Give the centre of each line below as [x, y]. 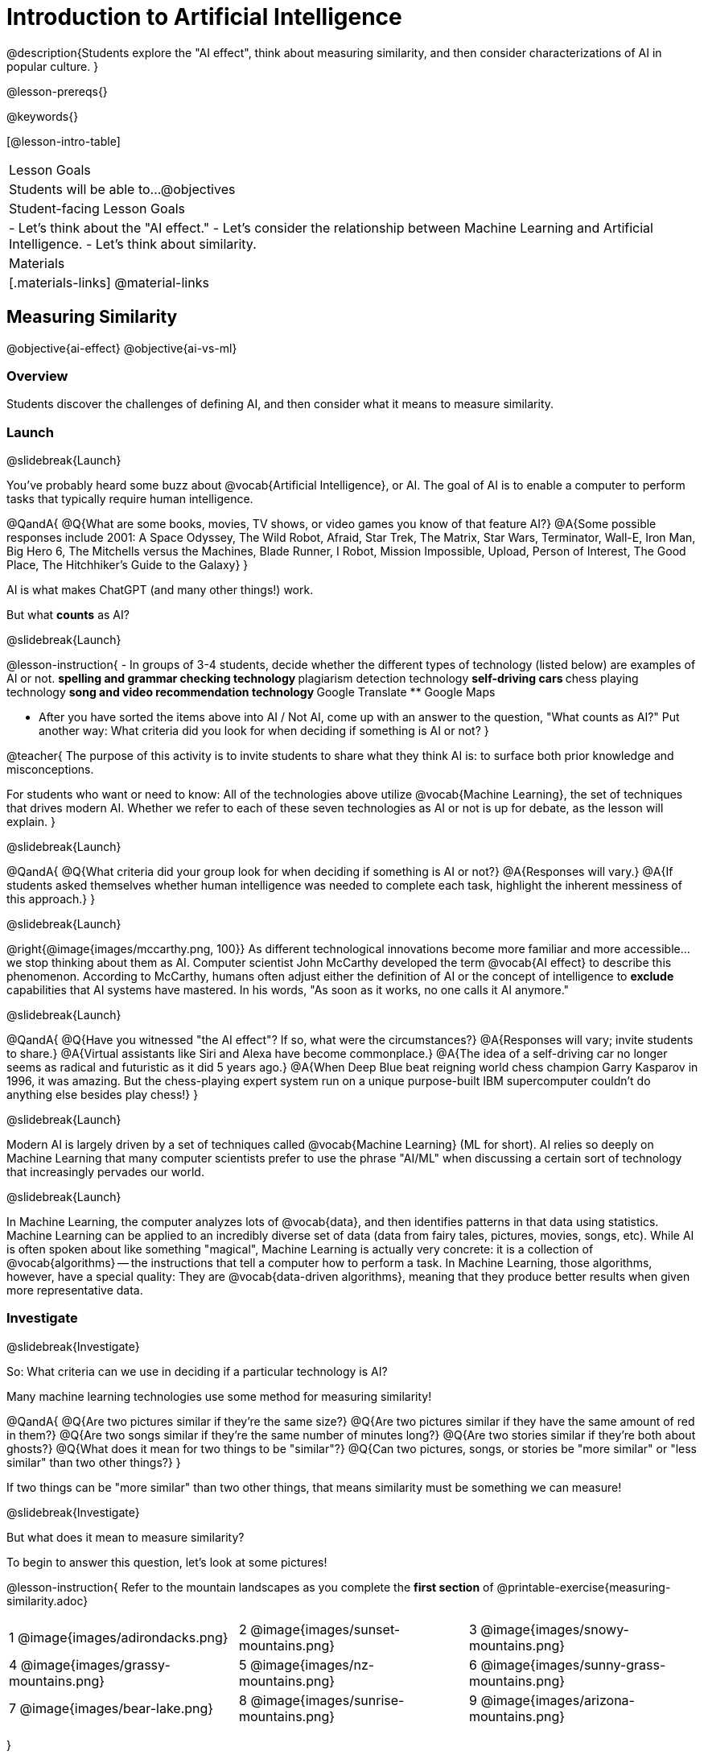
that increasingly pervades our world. [105, 1172]
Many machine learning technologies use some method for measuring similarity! [219, 1396]
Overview [37, 376]
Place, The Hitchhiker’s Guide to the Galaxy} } [128, 565]
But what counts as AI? [68, 615]
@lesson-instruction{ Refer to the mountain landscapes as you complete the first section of [250, 1587]
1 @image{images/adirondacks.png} [119, 1637]
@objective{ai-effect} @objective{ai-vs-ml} [122, 348]
